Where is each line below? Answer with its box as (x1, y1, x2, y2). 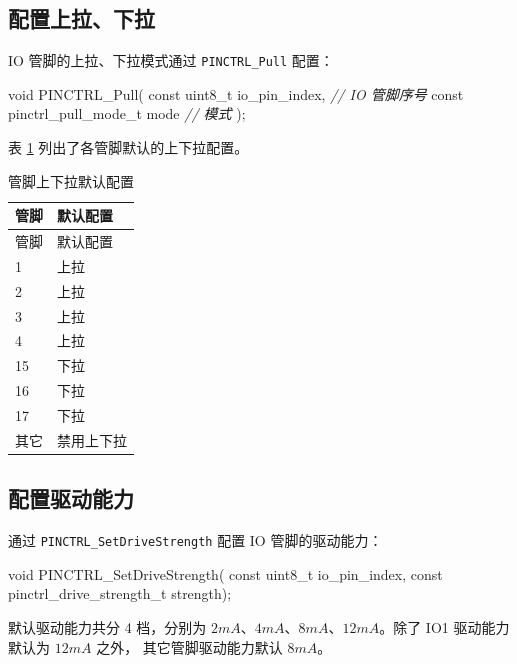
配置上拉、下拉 (8, 3, 155, 34)
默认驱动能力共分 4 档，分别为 (8, 616, 207, 637)
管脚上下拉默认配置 (8, 170, 134, 191)
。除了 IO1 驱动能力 (379, 616, 510, 637)
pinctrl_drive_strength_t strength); (8, 583, 232, 604)
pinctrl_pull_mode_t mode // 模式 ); (8, 103, 246, 124)
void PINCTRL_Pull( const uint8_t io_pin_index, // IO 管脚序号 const (8, 83, 464, 104)
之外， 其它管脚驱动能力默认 (96, 636, 283, 657)
